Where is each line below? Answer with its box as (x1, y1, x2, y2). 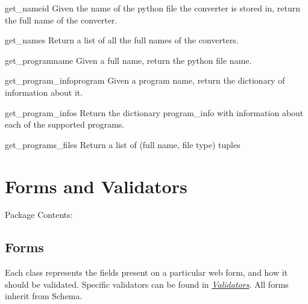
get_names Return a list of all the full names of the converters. (5, 34, 239, 46)
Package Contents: (5, 208, 73, 221)
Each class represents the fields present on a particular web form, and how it (5, 266, 288, 279)
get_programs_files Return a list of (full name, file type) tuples (5, 138, 240, 150)
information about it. (5, 85, 83, 98)
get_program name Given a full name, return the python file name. (5, 54, 252, 66)
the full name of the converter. (5, 13, 118, 26)
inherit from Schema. (5, 290, 83, 302)
